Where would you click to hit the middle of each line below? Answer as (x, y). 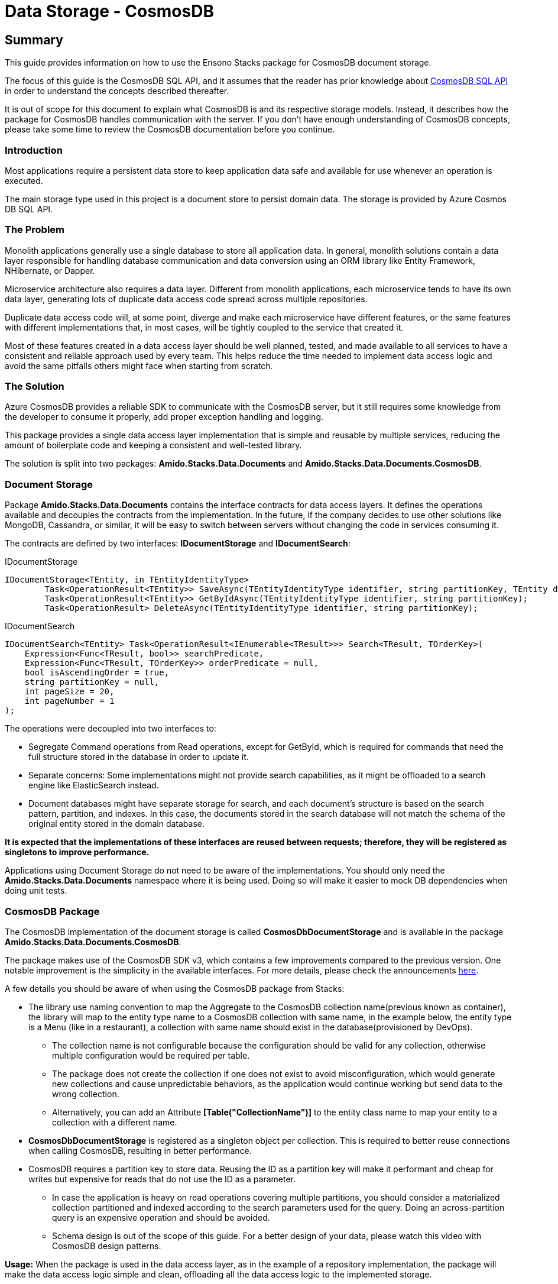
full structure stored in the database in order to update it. (139, 757)
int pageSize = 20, (69, 692)
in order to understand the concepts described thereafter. (117, 91)
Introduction (34, 150)
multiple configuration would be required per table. (151, 1055)
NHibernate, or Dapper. (50, 270)
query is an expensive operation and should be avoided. (161, 1217)
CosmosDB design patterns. (107, 1246)
